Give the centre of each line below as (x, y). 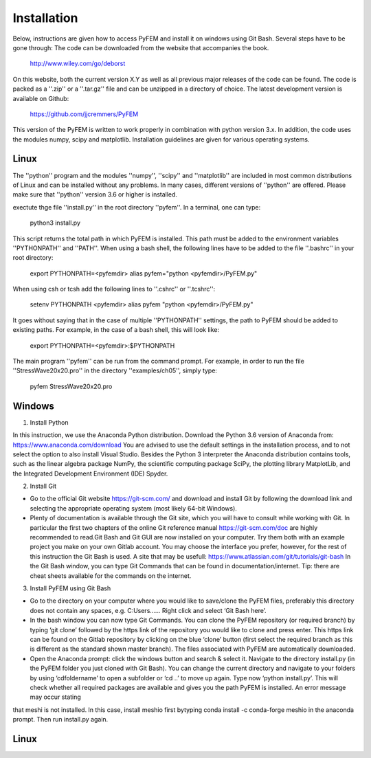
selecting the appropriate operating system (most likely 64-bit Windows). (133, 508)
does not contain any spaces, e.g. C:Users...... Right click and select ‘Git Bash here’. (148, 610)
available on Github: (41, 98)
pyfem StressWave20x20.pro (71, 386)
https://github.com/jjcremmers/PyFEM (84, 114)
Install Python (49, 422)
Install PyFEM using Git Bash (70, 588)
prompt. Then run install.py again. (60, 720)
